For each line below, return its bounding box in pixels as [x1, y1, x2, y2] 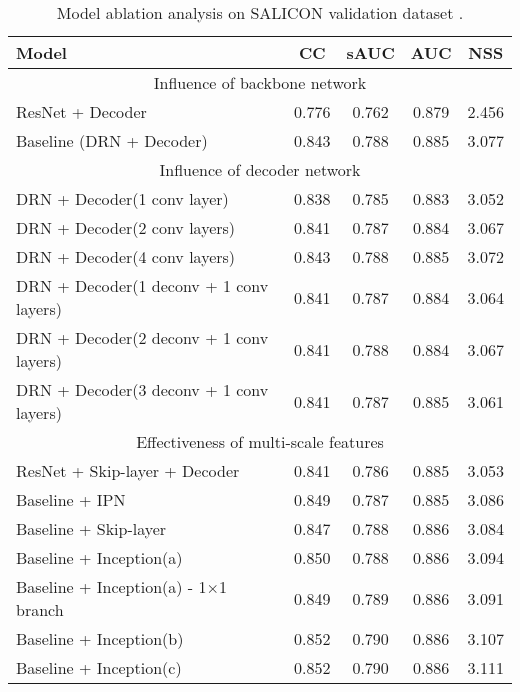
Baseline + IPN [16, 488, 126, 511]
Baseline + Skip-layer [16, 517, 167, 540]
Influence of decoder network [159, 158, 361, 181]
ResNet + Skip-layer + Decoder [16, 459, 240, 482]
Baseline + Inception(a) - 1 [16, 575, 207, 598]
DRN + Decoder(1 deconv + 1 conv [16, 274, 269, 297]
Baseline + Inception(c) [16, 656, 182, 679]
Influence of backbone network [153, 71, 367, 94]
